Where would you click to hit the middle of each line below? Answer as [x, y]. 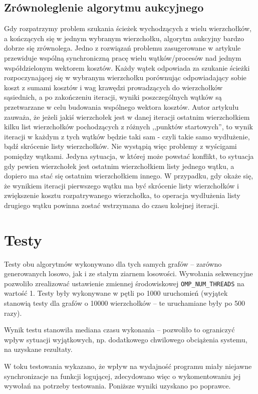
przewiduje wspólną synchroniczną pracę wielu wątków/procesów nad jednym [123, 57]
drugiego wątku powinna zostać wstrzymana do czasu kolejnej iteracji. [112, 205]
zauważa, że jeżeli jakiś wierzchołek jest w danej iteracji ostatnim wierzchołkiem [127, 117]
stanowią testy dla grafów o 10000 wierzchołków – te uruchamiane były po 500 [124, 303]
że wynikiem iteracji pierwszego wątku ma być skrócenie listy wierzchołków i [121, 185]
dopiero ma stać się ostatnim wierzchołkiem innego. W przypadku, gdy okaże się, [129, 176]
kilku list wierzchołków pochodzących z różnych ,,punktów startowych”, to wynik [128, 127]
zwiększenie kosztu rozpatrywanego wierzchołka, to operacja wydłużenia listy [122, 195]
